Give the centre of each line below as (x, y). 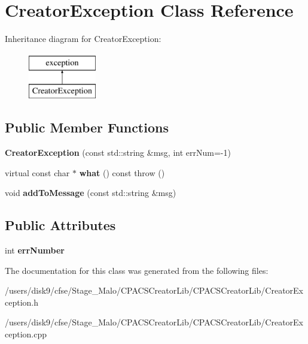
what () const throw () (122, 172)
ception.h (22, 302)
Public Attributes (60, 225)
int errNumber (35, 250)
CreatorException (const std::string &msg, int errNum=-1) (118, 153)
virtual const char (37, 172)
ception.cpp (26, 334)
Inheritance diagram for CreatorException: (83, 39)
